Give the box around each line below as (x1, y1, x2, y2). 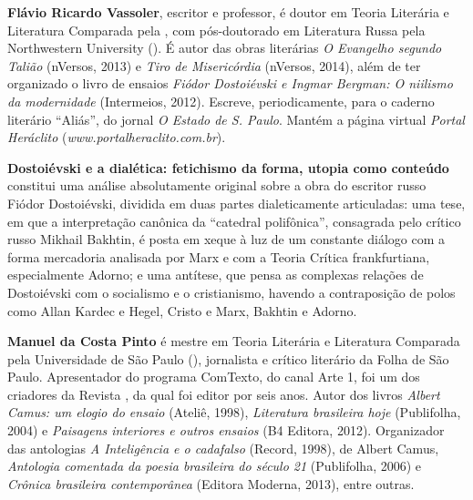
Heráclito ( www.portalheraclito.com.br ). (7, 128, 226, 147)
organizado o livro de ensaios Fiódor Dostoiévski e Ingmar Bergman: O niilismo (7, 74, 453, 93)
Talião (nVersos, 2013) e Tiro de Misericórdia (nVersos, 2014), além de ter (7, 56, 421, 75)
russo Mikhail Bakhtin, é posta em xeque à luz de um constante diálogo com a (7, 230, 446, 249)
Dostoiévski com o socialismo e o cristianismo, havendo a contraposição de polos (7, 282, 456, 301)
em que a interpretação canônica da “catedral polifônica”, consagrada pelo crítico (7, 211, 461, 230)
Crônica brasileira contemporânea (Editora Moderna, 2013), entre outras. (7, 474, 415, 493)
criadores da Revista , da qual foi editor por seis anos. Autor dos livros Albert (7, 384, 440, 403)
